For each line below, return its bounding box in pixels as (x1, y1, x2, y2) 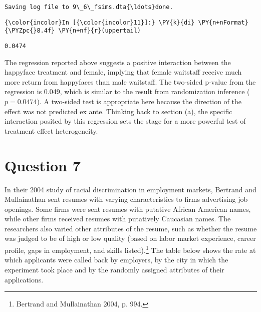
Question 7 (5, 155, 81, 175)
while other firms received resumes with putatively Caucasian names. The (5, 213, 231, 224)
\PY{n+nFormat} (198, 19, 248, 26)
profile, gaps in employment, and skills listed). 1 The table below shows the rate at (5, 243, 256, 255)
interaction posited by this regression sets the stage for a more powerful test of (5, 116, 246, 126)
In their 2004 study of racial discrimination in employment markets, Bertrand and (5, 184, 256, 194)
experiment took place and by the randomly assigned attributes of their (5, 264, 224, 274)
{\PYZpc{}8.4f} (5, 27, 55, 35)
